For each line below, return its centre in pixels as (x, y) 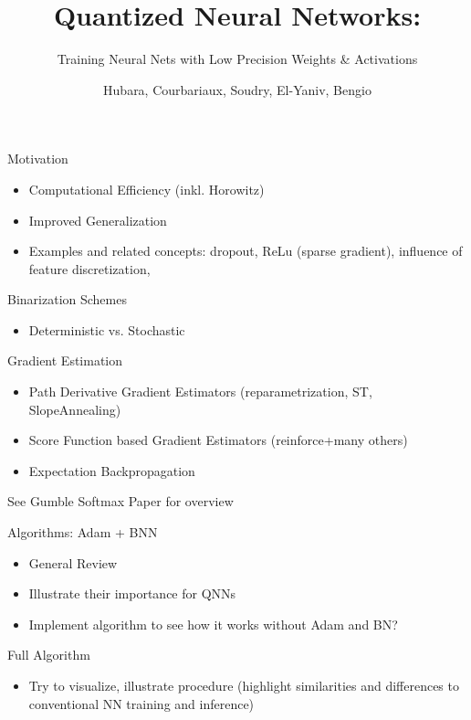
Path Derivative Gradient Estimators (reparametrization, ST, (200, 392)
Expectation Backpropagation (112, 470)
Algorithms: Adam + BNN (83, 532)
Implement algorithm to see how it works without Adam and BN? (213, 624)
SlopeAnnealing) (75, 409)
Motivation (38, 159)
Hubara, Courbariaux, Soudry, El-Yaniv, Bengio (237, 89)
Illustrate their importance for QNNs (132, 593)
